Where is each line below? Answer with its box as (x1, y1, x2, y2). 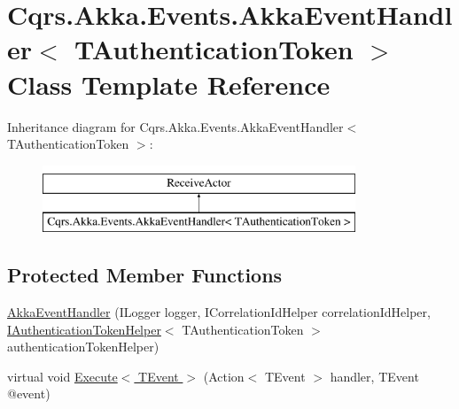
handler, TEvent (330, 367, 419, 385)
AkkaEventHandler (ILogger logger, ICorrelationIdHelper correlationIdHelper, (7, 303, 431, 321)
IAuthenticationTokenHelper (7, 320, 161, 338)
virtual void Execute (7, 367, 118, 385)
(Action (203, 367, 245, 385)
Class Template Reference (7, 66, 331, 102)
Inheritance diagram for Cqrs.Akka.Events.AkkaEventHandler (7, 117, 344, 135)
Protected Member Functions (7, 261, 283, 289)
